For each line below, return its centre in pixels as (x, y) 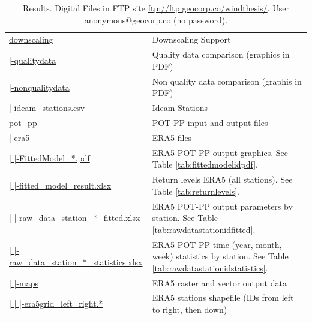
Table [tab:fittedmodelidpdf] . (205, 164)
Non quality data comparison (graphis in (227, 81)
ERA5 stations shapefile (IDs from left (223, 297)
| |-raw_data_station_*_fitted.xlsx (75, 218)
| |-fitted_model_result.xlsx (60, 185)
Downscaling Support (191, 39)
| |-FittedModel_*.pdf (49, 158)
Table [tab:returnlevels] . (196, 191)
